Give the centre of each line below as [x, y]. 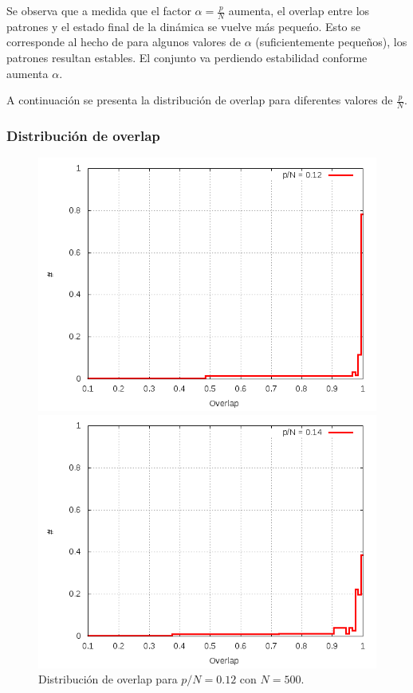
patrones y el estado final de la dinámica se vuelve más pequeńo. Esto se [183, 26]
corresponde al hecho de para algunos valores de [124, 42]
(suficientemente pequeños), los [331, 42]
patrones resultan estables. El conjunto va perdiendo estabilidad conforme [187, 58]
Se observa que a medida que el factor [99, 10]
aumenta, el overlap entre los [299, 10]
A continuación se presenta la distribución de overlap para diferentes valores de [200, 100]
